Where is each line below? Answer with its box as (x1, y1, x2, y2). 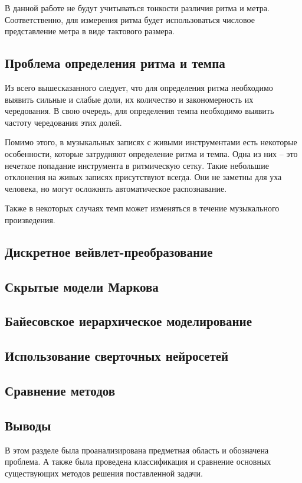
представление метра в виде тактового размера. (5, 25, 175, 37)
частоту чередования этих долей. (5, 116, 122, 128)
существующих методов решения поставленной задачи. (5, 466, 203, 479)
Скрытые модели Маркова (5, 277, 159, 295)
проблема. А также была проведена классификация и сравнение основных (5, 455, 271, 468)
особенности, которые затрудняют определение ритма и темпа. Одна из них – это (5, 147, 298, 159)
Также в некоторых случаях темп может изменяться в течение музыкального (5, 202, 280, 214)
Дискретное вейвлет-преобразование (5, 242, 213, 260)
